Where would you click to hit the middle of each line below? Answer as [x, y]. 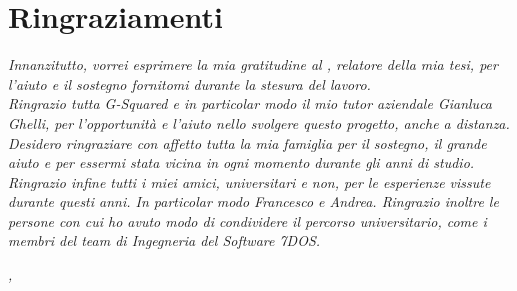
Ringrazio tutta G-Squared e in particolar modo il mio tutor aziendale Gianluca [250, 103]
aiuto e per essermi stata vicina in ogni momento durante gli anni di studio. [241, 162]
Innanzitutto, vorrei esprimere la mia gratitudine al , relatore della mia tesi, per [253, 64]
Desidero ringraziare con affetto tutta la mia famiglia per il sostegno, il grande [247, 142]
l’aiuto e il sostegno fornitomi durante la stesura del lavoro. [189, 83]
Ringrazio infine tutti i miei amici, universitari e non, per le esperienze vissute [249, 181]
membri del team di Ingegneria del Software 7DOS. [164, 240]
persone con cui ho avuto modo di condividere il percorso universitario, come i [247, 220]
